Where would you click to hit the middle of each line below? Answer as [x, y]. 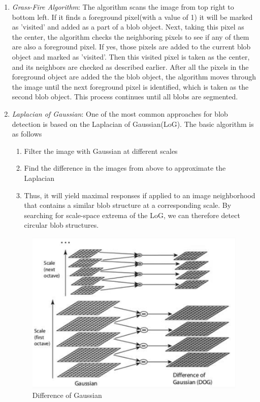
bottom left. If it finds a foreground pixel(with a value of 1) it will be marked [132, 17]
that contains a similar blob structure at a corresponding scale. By [128, 205]
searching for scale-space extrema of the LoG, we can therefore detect [132, 215]
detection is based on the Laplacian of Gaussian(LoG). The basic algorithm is [133, 124]
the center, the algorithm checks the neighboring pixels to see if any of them [131, 36]
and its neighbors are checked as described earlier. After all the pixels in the [130, 66]
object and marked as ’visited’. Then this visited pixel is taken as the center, [131, 56]
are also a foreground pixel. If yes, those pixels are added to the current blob [131, 47]
